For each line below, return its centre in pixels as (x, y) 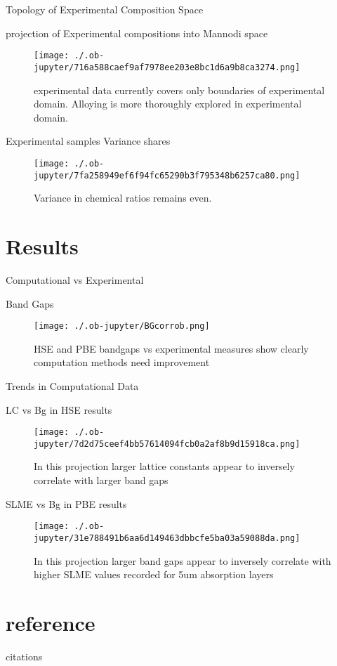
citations (24, 656)
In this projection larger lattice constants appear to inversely (164, 466)
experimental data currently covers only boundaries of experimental (179, 90)
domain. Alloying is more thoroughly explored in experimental (168, 104)
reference (51, 622)
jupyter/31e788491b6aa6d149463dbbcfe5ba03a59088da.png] (167, 538)
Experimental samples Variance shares (88, 141)
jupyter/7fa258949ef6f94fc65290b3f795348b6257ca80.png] (167, 175)
